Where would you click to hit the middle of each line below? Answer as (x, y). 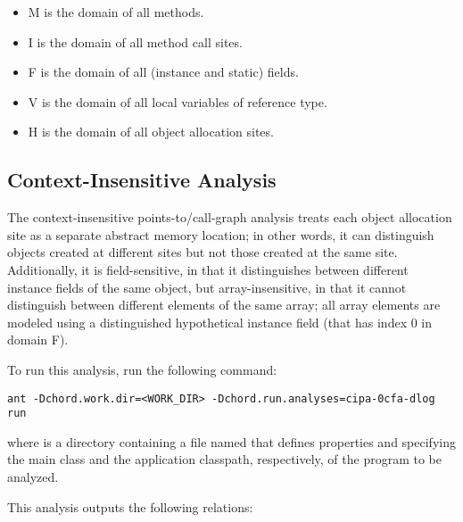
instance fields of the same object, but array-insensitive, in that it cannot (207, 287)
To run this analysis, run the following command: (142, 369)
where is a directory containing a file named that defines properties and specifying (231, 441)
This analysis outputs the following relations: (130, 506)
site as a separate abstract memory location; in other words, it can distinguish (221, 234)
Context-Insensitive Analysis (142, 180)
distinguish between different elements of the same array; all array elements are (224, 305)
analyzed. (33, 477)
